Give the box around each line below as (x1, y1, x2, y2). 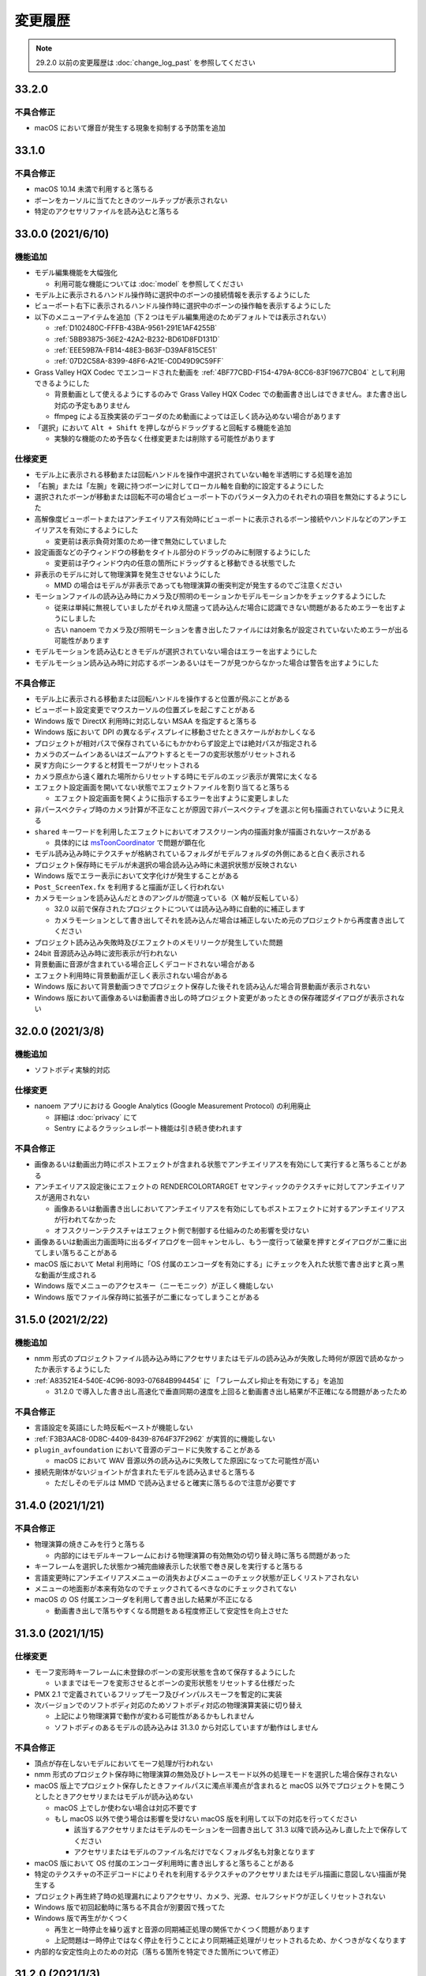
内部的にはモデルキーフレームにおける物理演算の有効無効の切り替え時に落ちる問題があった (54, 1550, 351, 1560)
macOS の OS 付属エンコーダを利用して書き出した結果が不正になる (34, 1595, 253, 1605)
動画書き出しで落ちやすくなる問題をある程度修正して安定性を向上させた (54, 1605, 290, 1616)
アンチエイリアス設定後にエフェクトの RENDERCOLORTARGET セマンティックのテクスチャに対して (34, 1182, 357, 1191)
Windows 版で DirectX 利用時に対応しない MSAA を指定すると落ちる (34, 716, 257, 726)
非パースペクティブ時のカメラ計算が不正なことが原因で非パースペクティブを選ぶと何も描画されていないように (34, 805, 391, 814)
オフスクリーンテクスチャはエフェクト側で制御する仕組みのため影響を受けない (54, 1226, 309, 1235)
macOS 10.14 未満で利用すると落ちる (34, 184, 154, 194)
